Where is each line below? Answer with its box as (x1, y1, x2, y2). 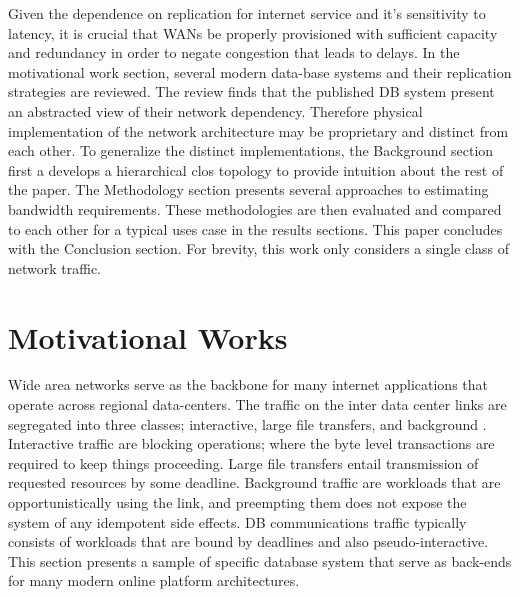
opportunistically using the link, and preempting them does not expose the (8, 492, 467, 512)
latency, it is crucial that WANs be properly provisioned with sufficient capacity (8, 22, 498, 43)
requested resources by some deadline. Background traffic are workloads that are (8, 472, 501, 493)
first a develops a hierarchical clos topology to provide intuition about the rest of (8, 159, 504, 180)
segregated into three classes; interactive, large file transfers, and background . (8, 413, 487, 434)
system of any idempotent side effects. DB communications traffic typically (8, 511, 467, 532)
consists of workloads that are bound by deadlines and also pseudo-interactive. (8, 531, 489, 552)
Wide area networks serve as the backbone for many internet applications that (8, 374, 488, 395)
